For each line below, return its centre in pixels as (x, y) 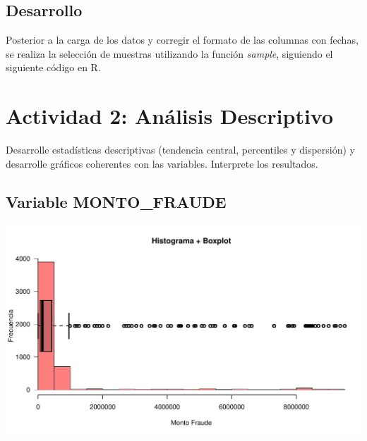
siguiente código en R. (53, 67)
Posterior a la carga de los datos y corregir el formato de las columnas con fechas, (182, 40)
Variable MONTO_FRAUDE (116, 201)
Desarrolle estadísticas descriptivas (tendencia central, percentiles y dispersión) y (180, 150)
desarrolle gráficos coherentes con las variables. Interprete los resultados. (162, 163)
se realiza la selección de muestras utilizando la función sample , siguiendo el (169, 53)
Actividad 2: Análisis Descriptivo (170, 116)
